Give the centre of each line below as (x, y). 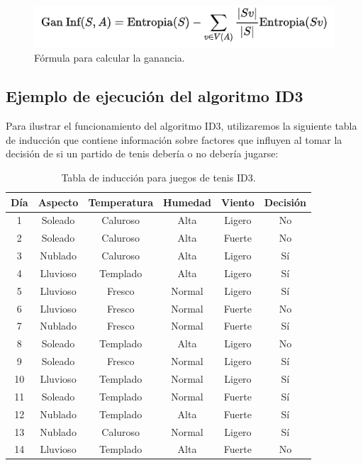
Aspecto (58, 202)
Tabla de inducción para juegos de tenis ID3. (158, 177)
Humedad (187, 202)
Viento (238, 202)
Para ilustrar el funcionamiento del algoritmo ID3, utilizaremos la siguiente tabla (181, 126)
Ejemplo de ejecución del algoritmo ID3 (155, 96)
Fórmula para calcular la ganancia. (110, 58)
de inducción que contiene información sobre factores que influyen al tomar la (174, 139)
